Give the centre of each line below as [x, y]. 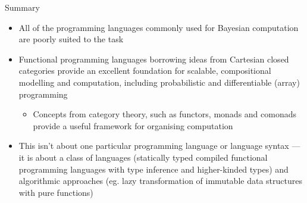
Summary [22, 7]
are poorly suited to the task [71, 39]
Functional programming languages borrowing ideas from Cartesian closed [154, 59]
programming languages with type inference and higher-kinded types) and [153, 169]
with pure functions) [56, 192]
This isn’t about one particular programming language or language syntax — [159, 146]
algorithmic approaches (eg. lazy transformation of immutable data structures [160, 181]
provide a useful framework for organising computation [133, 125]
